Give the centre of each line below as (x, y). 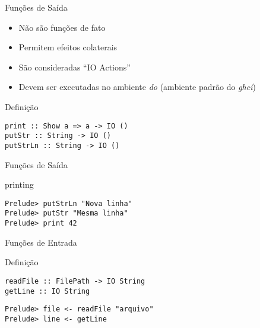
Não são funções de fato (62, 27)
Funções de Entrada (41, 242)
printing (19, 184)
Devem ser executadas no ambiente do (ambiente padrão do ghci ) (137, 87)
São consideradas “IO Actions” (74, 67)
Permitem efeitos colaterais (68, 47)
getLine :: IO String (47, 291)
